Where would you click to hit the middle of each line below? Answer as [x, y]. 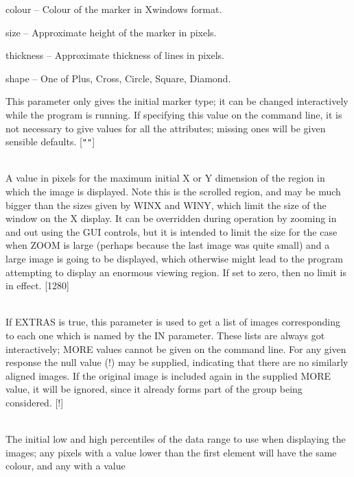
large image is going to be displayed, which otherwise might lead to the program [174, 258]
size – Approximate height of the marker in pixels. [111, 32]
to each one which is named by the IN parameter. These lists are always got [165, 335]
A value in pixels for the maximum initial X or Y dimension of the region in [165, 178]
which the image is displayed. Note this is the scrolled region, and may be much [173, 191]
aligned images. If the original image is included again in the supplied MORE [168, 375]
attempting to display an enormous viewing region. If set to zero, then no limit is [176, 272]
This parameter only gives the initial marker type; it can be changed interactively [177, 101]
